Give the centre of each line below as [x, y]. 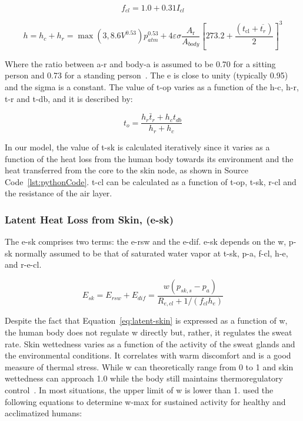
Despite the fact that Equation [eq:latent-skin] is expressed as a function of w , [146, 320]
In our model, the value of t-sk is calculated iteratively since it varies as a [137, 147]
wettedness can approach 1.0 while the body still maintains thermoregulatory [144, 378]
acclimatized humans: [44, 413]
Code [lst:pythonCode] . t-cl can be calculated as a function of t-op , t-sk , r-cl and [151, 181]
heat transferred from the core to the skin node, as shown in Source [126, 170]
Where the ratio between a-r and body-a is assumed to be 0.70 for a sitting [140, 63]
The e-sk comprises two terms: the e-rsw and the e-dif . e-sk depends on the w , [146, 241]
